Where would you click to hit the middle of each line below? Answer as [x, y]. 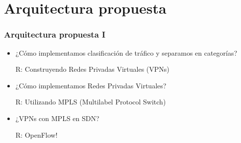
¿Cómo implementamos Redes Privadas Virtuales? [91, 85]
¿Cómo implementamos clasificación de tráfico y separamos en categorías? [126, 52]
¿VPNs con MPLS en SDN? [57, 118]
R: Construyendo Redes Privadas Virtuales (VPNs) [92, 69]
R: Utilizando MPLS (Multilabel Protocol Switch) [91, 102]
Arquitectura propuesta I [55, 34]
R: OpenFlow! [36, 134]
